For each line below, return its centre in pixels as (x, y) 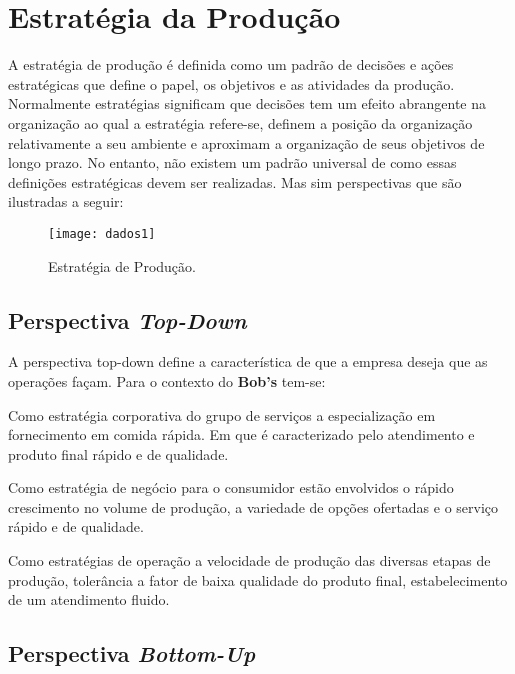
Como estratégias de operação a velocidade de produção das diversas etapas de (249, 560)
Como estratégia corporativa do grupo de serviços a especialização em (222, 414)
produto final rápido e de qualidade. (118, 453)
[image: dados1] (102, 233)
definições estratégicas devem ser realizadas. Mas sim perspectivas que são (235, 181)
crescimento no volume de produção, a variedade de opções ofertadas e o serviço (253, 506)
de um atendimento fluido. (89, 599)
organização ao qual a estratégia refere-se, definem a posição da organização (240, 122)
